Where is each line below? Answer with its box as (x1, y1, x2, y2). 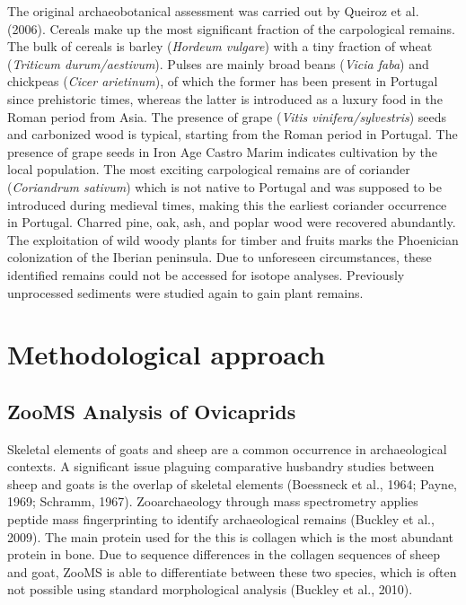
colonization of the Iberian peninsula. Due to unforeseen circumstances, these (7, 248, 432, 267)
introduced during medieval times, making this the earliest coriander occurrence (7, 195, 447, 214)
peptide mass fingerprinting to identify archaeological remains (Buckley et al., (7, 510, 435, 529)
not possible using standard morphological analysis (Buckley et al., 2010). (7, 580, 413, 599)
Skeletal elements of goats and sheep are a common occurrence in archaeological (7, 439, 447, 458)
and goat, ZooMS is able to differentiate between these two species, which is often (7, 562, 457, 581)
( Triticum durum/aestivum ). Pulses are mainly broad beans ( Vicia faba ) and (7, 54, 429, 73)
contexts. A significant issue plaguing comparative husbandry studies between (7, 457, 435, 476)
